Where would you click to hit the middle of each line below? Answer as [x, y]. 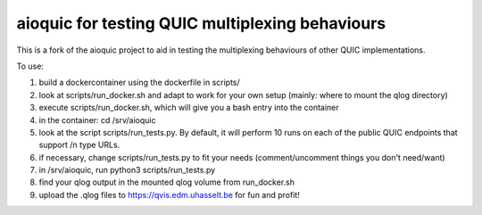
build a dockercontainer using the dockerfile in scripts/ [139, 83]
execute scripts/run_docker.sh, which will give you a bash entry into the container [189, 108]
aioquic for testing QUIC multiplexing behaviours [201, 23]
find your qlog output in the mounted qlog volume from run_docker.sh [166, 182]
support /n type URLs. [79, 145]
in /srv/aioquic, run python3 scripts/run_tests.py [127, 170]
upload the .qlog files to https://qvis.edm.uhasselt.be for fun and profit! [170, 194]
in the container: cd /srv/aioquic [97, 120]
